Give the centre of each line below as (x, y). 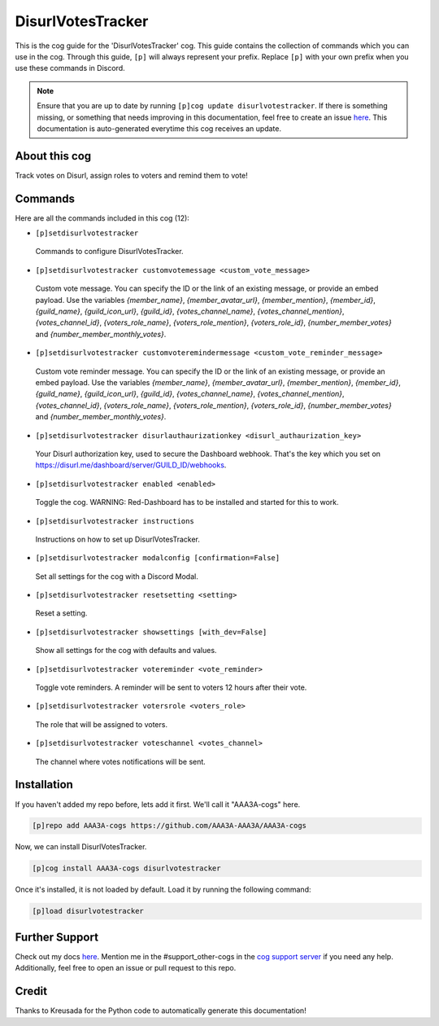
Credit (31, 991)
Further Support (57, 937)
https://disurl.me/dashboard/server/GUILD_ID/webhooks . (131, 465)
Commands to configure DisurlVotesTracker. (109, 252)
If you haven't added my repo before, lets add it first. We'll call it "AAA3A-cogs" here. (158, 804)
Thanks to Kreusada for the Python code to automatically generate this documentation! (161, 1011)
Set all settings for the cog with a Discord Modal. (117, 576)
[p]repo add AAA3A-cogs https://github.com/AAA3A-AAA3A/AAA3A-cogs (170, 826)
